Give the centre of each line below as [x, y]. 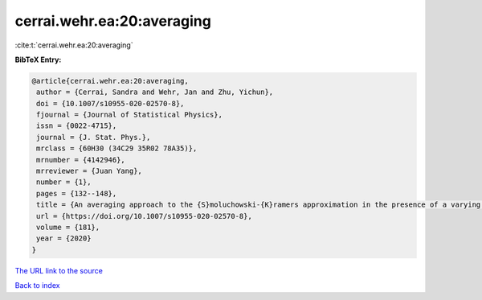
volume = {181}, [68, 227]
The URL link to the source [59, 270]
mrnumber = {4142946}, [81, 160]
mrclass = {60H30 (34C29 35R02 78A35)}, [117, 148]
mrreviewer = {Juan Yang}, [89, 171]
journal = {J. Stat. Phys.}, [94, 137]
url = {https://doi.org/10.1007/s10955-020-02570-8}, [144, 216]
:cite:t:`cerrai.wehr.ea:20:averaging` [74, 45]
